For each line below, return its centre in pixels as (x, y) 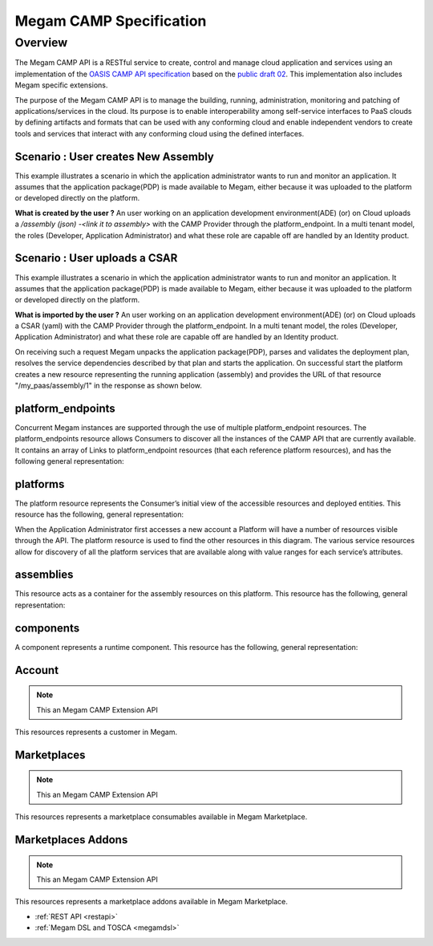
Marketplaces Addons (71, 840)
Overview (41, 43)
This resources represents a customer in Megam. (96, 732)
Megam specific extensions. (61, 85)
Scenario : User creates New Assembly (114, 156)
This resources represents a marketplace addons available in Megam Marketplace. (152, 902)
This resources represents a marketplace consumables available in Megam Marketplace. (161, 817)
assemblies (44, 575)
